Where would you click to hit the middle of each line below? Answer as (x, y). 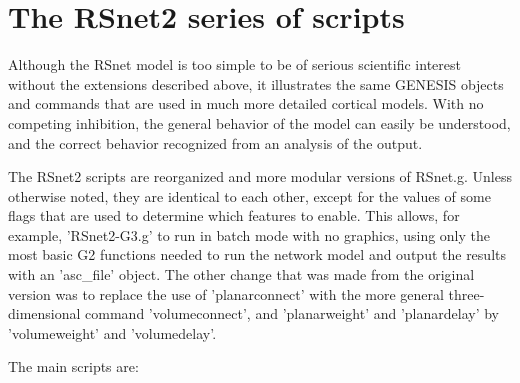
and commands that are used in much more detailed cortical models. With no (246, 103)
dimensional (44, 313)
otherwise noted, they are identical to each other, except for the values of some (249, 195)
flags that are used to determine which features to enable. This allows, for (234, 215)
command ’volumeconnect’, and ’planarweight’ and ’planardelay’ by (292, 313)
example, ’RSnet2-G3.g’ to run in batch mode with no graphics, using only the (249, 234)
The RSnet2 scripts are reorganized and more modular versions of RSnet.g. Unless (260, 176)
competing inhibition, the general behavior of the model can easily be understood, (259, 122)
